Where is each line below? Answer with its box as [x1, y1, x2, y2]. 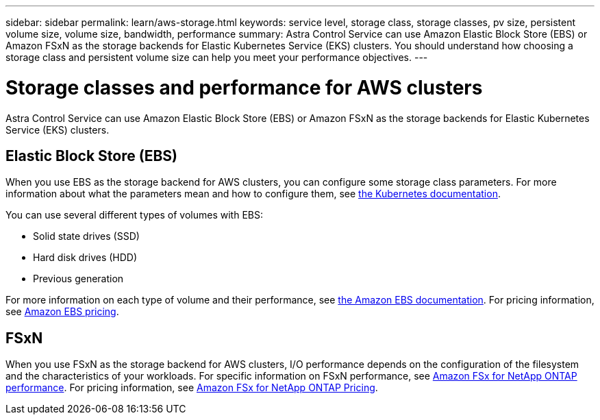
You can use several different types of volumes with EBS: [5, 209, 263, 221]
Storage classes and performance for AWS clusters [5, 75, 483, 99]
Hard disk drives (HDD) [33, 251, 138, 264]
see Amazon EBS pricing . [5, 306, 119, 318]
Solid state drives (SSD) [33, 230, 140, 243]
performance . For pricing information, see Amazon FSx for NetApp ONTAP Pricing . [5, 382, 378, 394]
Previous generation [33, 273, 124, 285]
